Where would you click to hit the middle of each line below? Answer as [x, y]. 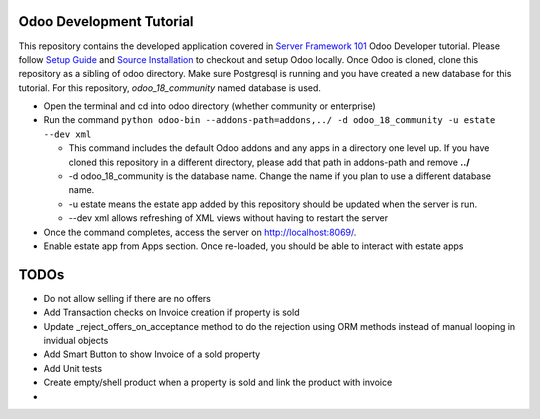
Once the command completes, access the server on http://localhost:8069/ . [200, 232]
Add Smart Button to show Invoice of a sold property [152, 354]
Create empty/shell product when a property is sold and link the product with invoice [218, 382]
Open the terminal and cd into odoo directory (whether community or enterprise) [210, 106]
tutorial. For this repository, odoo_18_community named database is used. [170, 87]
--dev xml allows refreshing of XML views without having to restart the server [228, 218]
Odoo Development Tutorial [106, 21]
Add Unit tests [73, 368]
